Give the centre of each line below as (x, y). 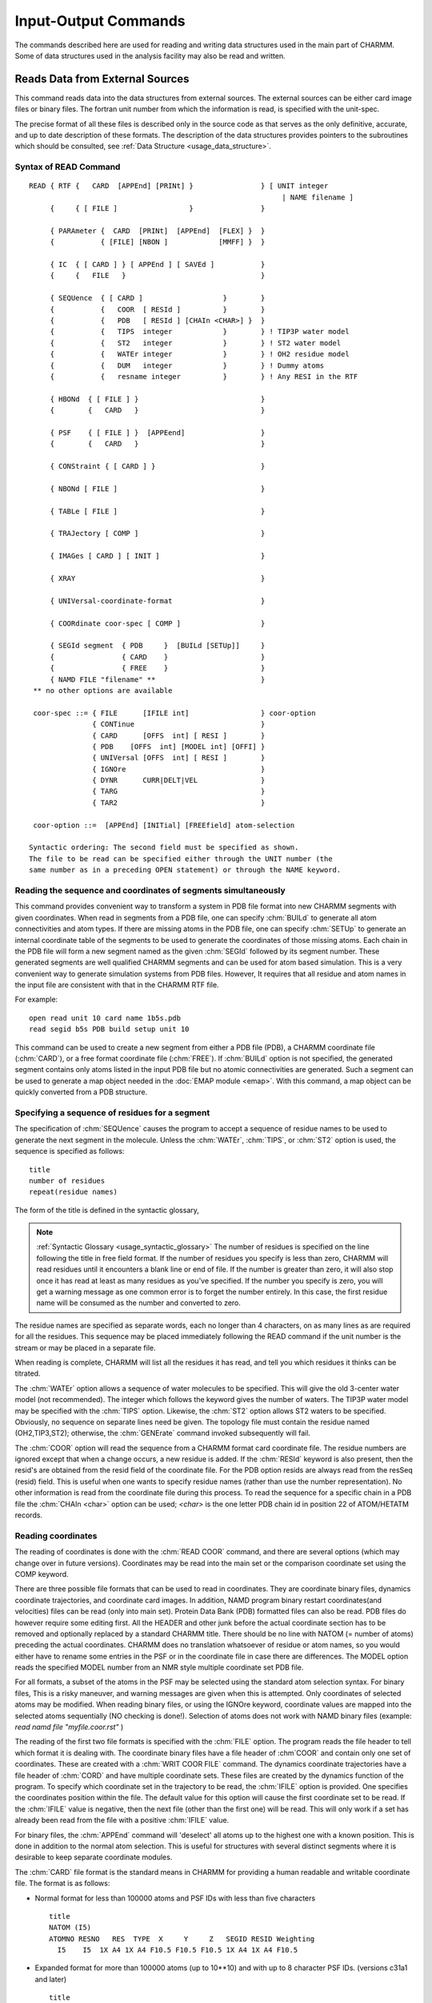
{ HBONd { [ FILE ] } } (158, 399)
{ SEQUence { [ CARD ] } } (158, 298)
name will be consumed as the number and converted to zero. (139, 1303)
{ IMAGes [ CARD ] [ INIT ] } (158, 556)
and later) (51, 1979)
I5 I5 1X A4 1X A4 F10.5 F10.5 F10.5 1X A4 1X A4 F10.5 (178, 1950)
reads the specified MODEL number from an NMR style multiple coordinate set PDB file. (159, 1667)
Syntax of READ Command (68, 167)
